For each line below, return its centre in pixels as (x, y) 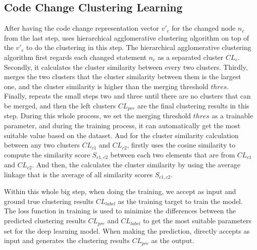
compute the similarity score (47, 154)
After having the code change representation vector (82, 28)
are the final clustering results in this (193, 105)
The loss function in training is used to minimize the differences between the (120, 211)
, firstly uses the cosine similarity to (181, 145)
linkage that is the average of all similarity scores (78, 174)
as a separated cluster (191, 57)
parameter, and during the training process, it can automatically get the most (122, 125)
